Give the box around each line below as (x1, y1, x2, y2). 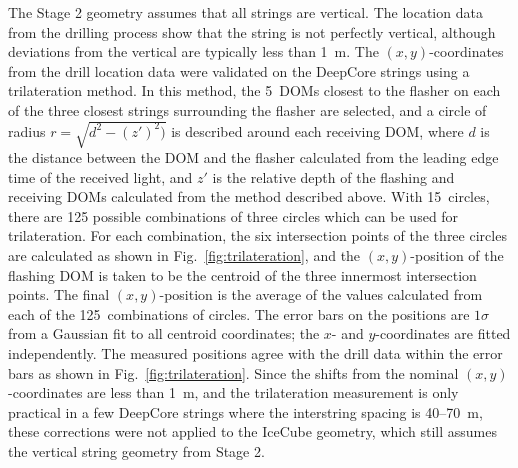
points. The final (8, 284, 110, 305)
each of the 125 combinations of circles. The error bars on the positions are (8, 303, 470, 324)
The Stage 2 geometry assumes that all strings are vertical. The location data (8, 2, 483, 22)
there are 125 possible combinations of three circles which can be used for (8, 205, 459, 226)
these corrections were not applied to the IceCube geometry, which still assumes (8, 421, 497, 442)
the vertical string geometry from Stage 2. (8, 441, 265, 462)
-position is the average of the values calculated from (159, 284, 483, 305)
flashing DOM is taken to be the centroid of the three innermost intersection (8, 264, 477, 285)
